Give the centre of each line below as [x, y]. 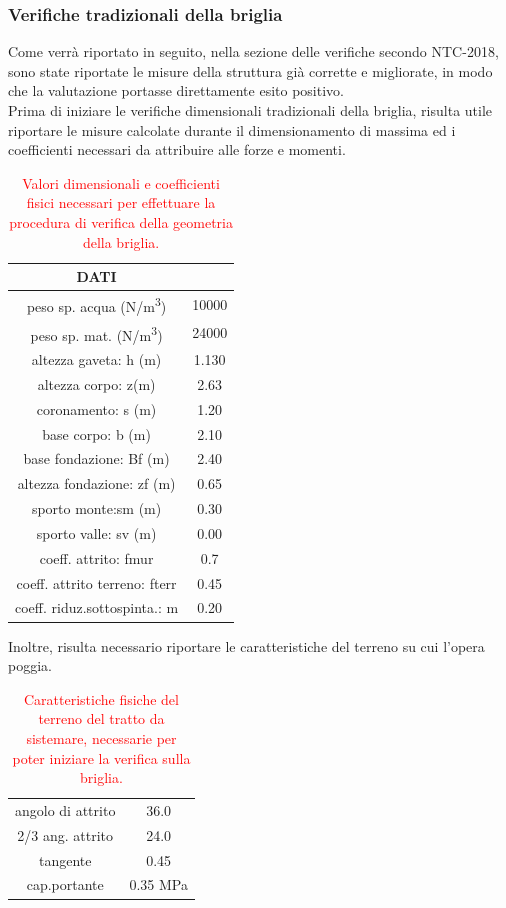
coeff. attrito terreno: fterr [96, 582]
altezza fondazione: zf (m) [96, 483]
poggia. [30, 665]
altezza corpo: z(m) [96, 383]
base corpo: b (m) [96, 433]
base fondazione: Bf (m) [96, 458]
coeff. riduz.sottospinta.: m [97, 607]
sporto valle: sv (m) [96, 532]
